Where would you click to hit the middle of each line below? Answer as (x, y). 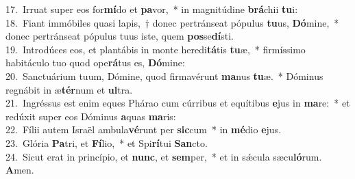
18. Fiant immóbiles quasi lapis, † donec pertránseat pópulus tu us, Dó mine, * (172, 22)
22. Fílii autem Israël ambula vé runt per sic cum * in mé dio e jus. (144, 129)
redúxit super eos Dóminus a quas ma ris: (91, 116)
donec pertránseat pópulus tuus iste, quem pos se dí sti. (120, 36)
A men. (20, 170)
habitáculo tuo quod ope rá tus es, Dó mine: (95, 63)
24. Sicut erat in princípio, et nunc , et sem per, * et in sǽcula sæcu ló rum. (164, 156)
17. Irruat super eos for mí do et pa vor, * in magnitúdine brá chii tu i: (152, 9)
